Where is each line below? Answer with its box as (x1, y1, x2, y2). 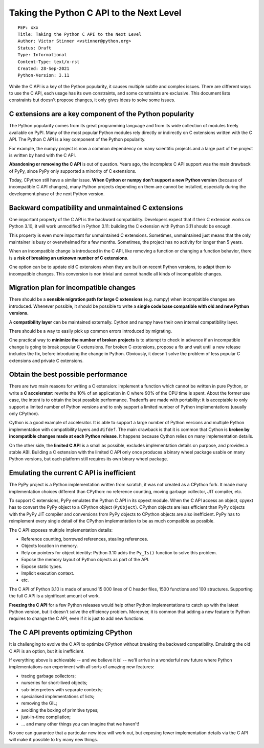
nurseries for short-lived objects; (21, 680, 88, 686)
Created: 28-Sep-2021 (18, 66, 69, 71)
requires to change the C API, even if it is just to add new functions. (9, 615, 145, 621)
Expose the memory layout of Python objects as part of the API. (21, 557, 150, 563)
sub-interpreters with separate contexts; (21, 686, 103, 692)
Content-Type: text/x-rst (18, 59, 80, 65)
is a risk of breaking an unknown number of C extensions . (9, 255, 129, 261)
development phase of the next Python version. (9, 191, 105, 197)
